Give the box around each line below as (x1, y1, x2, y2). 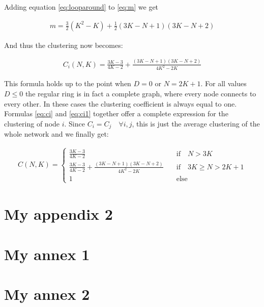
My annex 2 (4, 283, 90, 304)
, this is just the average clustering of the (132, 118, 260, 129)
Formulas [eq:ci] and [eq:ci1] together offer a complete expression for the (4, 108, 228, 119)
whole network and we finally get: (4, 129, 109, 139)
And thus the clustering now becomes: (4, 39, 123, 50)
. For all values (200, 78, 247, 89)
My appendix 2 (4, 203, 113, 224)
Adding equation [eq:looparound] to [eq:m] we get (4, 2, 159, 12)
